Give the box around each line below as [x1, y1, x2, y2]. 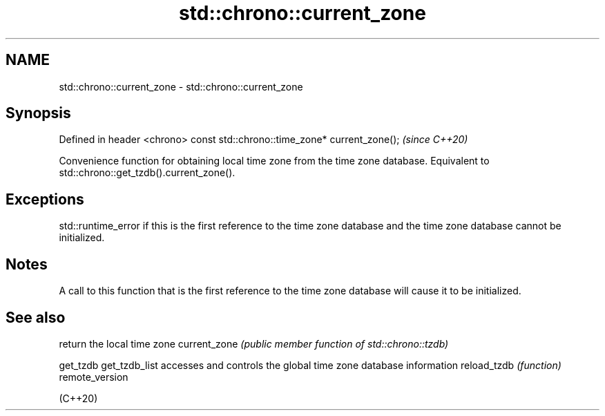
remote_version [59, 370, 128, 383]
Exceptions [6, 190, 84, 208]
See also [6, 308, 66, 326]
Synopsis [6, 104, 71, 122]
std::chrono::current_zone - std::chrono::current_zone [59, 80, 303, 93]
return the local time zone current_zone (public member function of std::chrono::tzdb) [59, 337, 449, 350]
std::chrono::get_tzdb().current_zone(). [59, 167, 236, 179]
